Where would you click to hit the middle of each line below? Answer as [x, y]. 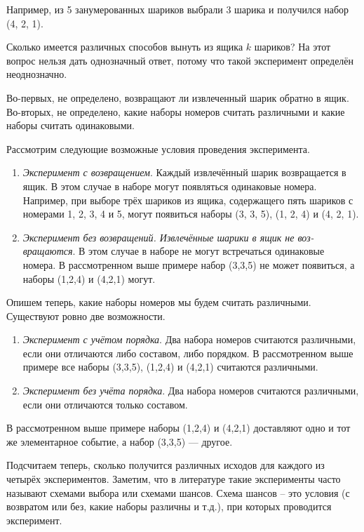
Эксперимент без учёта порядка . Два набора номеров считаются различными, [191, 391]
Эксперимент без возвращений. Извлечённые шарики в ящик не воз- [168, 237]
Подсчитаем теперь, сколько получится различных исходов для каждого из [166, 465]
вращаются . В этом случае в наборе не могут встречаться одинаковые [174, 251]
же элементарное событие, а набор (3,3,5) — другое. [120, 441]
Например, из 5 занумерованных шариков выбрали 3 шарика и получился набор [178, 9]
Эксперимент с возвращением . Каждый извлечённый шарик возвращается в [184, 172]
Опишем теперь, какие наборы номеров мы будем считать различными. [159, 302]
